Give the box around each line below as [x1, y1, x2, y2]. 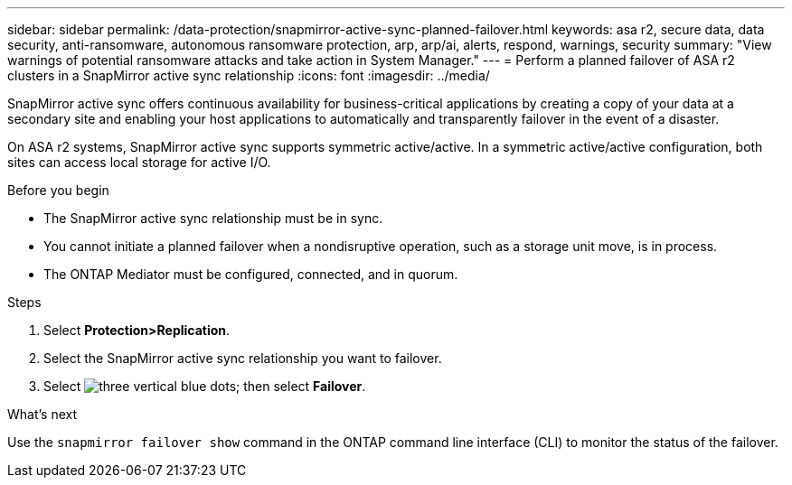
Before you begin [7, 182, 109, 198]
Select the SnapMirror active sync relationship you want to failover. [43, 350, 442, 366]
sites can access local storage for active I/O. [7, 154, 271, 170]
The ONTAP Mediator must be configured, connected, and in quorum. [43, 266, 458, 282]
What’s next [7, 406, 78, 422]
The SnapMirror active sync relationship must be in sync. [43, 210, 383, 226]
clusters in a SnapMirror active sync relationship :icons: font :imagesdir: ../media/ [7, 68, 490, 83]
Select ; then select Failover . [43, 378, 366, 394]
